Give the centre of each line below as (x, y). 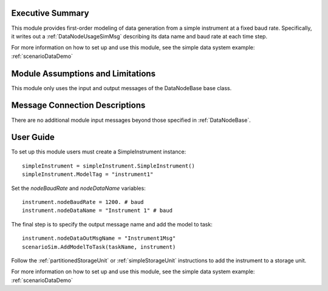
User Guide (33, 137)
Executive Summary (50, 13)
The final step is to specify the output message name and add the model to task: (112, 224)
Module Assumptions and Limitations (84, 73)
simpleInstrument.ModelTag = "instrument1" (88, 174)
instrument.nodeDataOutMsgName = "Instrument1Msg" (99, 238)
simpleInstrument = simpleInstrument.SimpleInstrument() (109, 166)
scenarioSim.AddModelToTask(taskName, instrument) (99, 247)
